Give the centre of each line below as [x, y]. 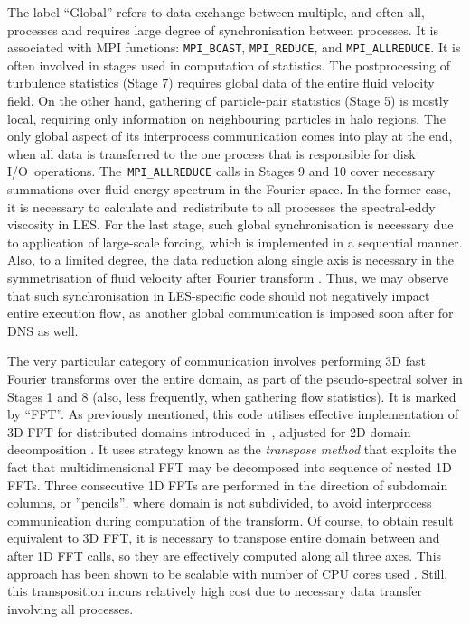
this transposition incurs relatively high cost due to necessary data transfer [215, 591]
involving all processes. [70, 608]
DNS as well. [43, 330]
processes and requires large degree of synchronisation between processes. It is [223, 29]
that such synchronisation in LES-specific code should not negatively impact [219, 295]
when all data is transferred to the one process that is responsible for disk [211, 153]
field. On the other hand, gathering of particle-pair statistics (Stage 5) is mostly [229, 101]
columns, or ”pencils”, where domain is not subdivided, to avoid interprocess [220, 503]
